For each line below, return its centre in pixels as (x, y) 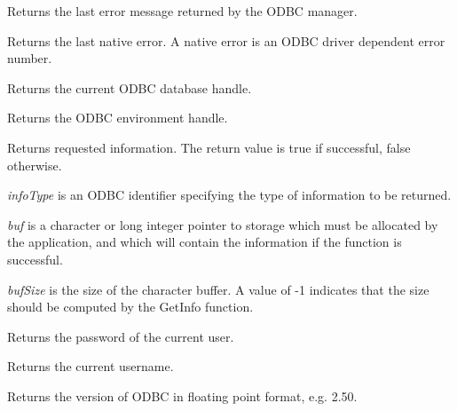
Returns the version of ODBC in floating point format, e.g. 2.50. (182, 395)
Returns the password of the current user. (121, 336)
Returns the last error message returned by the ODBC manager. (182, 11)
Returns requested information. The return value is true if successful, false (209, 147)
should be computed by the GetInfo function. (130, 307)
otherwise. (35, 165)
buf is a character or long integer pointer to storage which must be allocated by (223, 224)
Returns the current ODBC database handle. (130, 87)
